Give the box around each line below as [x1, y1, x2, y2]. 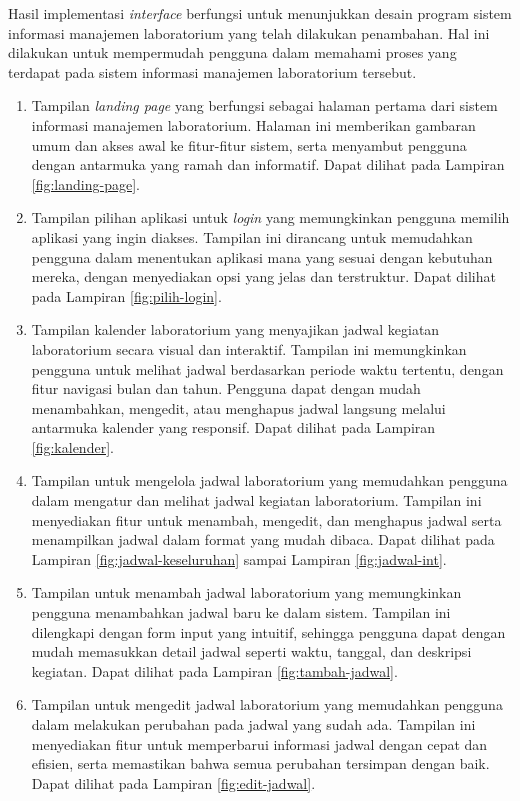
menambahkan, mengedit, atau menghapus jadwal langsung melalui [31, 397, 446, 418]
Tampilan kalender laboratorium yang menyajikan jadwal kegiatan [31, 319, 440, 340]
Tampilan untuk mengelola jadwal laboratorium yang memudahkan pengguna [31, 470, 508, 491]
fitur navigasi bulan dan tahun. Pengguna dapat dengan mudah [31, 378, 421, 399]
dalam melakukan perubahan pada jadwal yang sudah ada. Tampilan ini [31, 714, 476, 734]
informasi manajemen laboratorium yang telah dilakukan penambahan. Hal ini [8, 22, 490, 43]
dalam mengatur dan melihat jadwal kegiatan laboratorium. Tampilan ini [31, 490, 482, 511]
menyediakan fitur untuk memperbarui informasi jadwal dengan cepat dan [31, 733, 488, 754]
